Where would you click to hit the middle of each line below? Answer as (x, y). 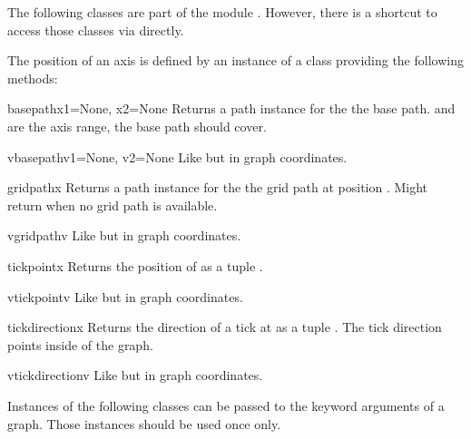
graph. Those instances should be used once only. (144, 423)
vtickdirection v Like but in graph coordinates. (135, 375)
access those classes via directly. (96, 29)
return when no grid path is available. (113, 205)
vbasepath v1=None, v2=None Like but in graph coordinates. (177, 156)
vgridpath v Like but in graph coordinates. (124, 235)
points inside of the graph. (80, 344)
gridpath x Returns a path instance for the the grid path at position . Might (218, 187)
